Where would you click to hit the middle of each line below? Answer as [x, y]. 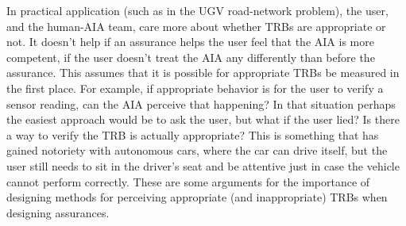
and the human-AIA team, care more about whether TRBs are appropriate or [196, 26]
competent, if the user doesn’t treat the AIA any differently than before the [191, 57]
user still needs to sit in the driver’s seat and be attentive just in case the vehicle [203, 165]
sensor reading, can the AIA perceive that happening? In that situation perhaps [201, 103]
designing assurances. [58, 212]
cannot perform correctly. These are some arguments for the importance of [188, 181]
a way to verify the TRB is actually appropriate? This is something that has [193, 134]
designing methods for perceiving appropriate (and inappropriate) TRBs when [197, 197]
